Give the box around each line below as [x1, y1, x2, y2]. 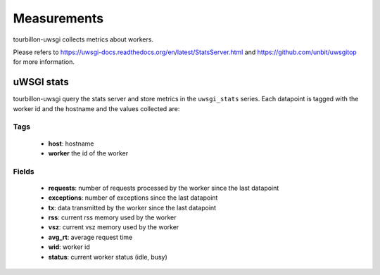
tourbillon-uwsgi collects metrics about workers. [13, 35, 154, 44]
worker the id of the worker [48, 148, 129, 158]
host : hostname [48, 139, 94, 148]
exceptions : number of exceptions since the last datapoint [48, 193, 218, 202]
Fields [13, 166, 34, 176]
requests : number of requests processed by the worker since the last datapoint [48, 184, 279, 192]
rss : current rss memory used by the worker [48, 213, 177, 222]
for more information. [13, 58, 75, 66]
